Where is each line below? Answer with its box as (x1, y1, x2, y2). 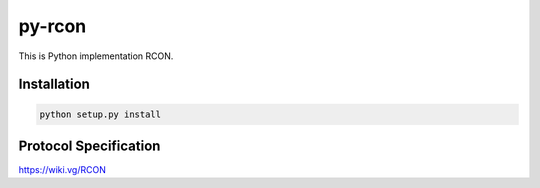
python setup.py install (39, 108, 162, 120)
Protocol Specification (18, 137, 161, 154)
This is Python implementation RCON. (18, 50, 174, 62)
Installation (18, 76, 90, 93)
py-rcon (18, 15, 87, 37)
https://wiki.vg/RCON (18, 164, 107, 176)
